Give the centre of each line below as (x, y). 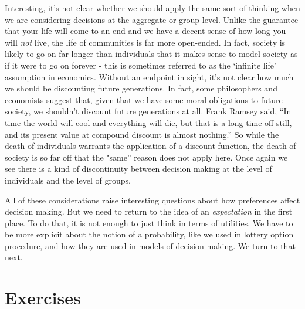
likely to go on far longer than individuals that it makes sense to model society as (151, 54)
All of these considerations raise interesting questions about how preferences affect (152, 200)
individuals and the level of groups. (68, 180)
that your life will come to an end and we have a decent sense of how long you (145, 31)
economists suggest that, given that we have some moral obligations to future (144, 99)
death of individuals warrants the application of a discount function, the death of (150, 146)
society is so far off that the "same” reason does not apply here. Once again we (146, 157)
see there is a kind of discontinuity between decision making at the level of (138, 169)
